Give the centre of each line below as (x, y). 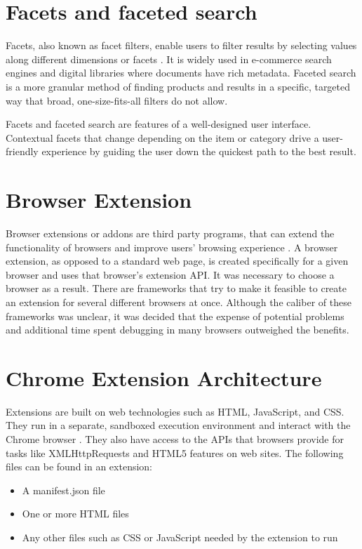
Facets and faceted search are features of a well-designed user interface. (159, 124)
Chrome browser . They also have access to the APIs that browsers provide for (175, 439)
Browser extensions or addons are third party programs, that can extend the (170, 233)
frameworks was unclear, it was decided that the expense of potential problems (175, 316)
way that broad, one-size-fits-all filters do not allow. (117, 100)
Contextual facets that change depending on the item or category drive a (162, 137)
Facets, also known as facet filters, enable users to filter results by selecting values (181, 45)
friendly (22, 151)
